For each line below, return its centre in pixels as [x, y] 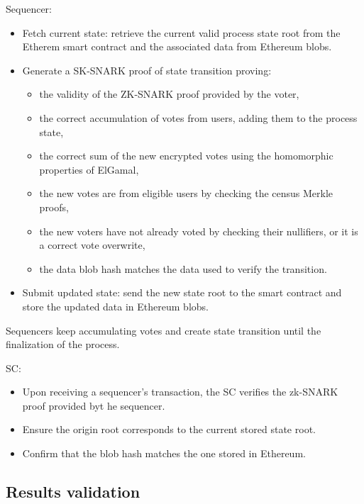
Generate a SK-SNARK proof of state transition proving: [147, 70]
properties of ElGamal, [89, 169]
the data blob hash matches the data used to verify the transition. [183, 268]
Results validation [73, 492]
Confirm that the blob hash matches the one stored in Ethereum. [164, 453]
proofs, [54, 207]
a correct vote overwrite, [92, 245]
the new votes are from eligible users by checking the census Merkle [186, 193]
